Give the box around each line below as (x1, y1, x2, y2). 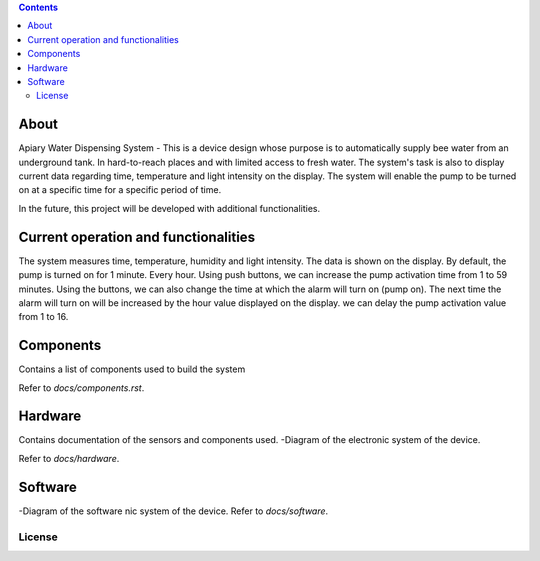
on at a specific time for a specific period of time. (18, 184, 222, 196)
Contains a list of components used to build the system (18, 363, 246, 375)
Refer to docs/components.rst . (18, 381, 145, 394)
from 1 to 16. (18, 311, 69, 323)
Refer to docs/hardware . (18, 452, 120, 464)
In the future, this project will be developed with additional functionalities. (18, 202, 320, 214)
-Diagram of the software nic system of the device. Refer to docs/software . (18, 505, 329, 517)
